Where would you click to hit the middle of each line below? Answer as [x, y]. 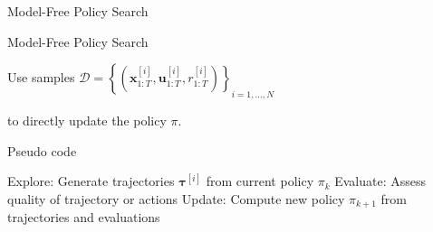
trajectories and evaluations [84, 217]
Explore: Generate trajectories [91, 181]
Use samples [41, 77]
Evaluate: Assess [380, 181]
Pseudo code [42, 150]
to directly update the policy [87, 120]
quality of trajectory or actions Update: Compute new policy [176, 198]
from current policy [260, 181]
